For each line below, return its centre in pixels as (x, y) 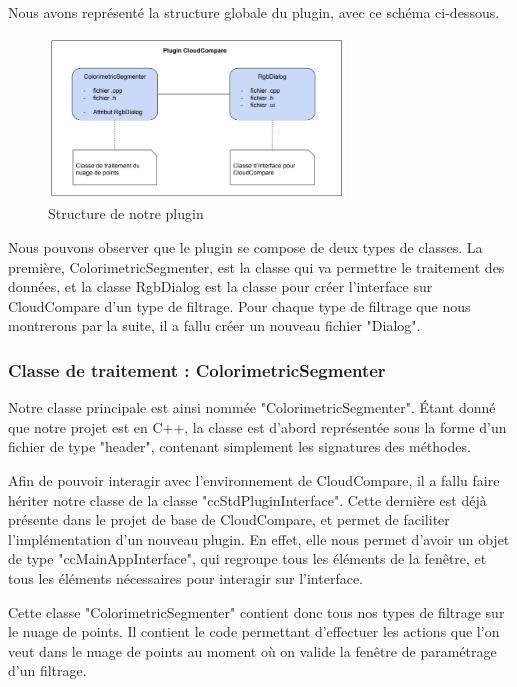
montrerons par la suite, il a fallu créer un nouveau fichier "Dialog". (214, 325)
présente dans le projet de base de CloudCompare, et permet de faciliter (229, 519)
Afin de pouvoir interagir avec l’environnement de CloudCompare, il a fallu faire (254, 479)
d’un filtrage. (47, 670)
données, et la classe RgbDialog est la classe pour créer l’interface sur (220, 286)
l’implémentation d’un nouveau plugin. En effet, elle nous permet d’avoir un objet (259, 538)
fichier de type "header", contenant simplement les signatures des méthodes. (239, 446)
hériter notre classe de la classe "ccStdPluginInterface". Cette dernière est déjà (247, 499)
